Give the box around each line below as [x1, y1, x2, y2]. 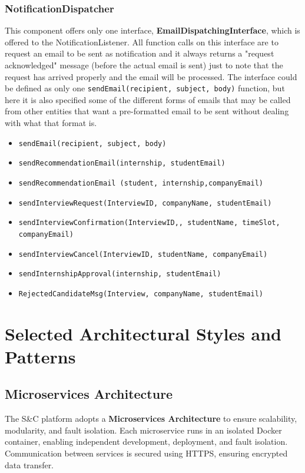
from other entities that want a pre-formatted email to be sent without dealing [5, 105, 289, 117]
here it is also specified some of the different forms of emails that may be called [5, 93, 291, 105]
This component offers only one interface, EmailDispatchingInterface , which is [5, 24, 300, 37]
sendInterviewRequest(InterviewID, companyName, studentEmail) [18, 199, 272, 207]
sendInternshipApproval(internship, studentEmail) [18, 270, 221, 279]
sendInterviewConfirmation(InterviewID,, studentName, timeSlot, [18, 219, 280, 227]
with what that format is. [5, 117, 97, 129]
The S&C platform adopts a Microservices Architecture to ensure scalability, [5, 412, 297, 425]
